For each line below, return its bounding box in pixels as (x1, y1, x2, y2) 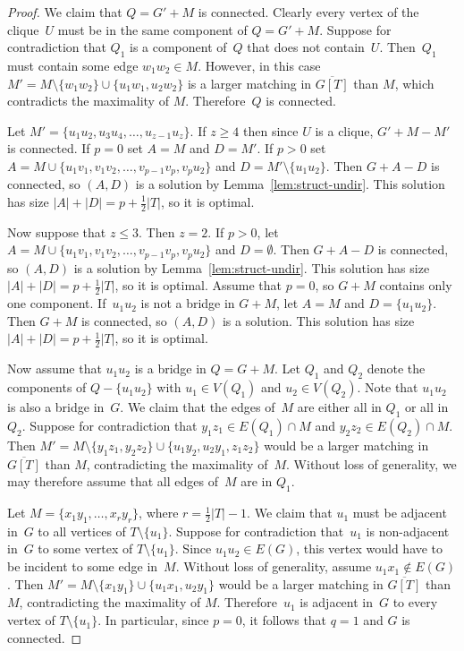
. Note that (357, 378, 418, 397)
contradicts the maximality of (7, 91, 169, 110)
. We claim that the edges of (120, 398, 275, 416)
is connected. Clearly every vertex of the (198, 3, 419, 21)
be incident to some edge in (7, 557, 158, 576)
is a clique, (315, 121, 374, 140)
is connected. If (7, 139, 90, 158)
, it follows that (241, 611, 327, 630)
